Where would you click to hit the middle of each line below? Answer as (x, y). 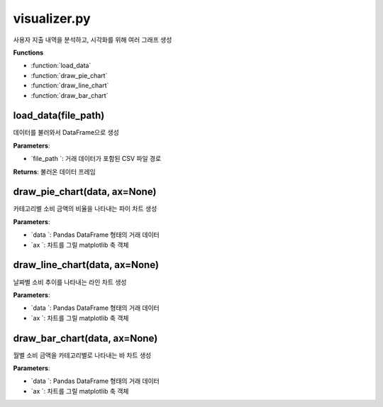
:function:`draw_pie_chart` (69, 75)
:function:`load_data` (61, 66)
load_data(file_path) (59, 116)
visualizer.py (52, 18)
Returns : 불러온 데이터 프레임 (54, 172)
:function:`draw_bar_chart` (70, 95)
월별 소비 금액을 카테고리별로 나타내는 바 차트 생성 (82, 355)
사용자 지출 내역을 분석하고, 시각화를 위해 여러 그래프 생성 (93, 40)
